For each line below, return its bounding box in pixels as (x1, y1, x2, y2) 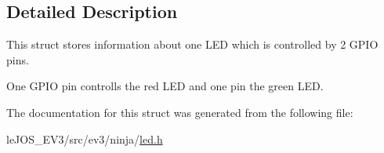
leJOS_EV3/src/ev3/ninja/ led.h (6, 130, 163, 147)
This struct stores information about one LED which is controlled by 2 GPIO (6, 36, 379, 53)
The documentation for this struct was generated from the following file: (6, 104, 353, 120)
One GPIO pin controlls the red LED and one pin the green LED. (6, 78, 324, 94)
